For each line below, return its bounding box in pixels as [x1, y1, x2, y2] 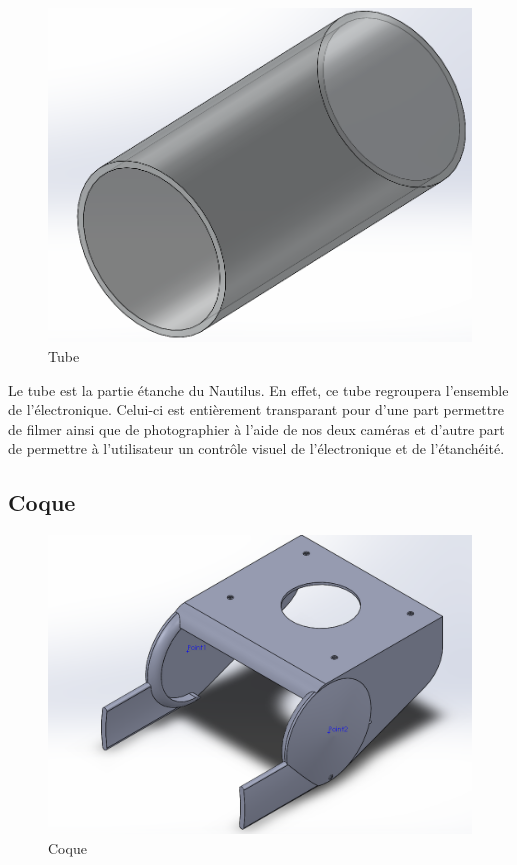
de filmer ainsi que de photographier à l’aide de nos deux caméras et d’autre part [8, 418, 505, 439]
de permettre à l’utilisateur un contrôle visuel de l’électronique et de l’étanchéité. [8, 438, 505, 459]
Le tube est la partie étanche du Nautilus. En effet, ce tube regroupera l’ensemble [8, 379, 509, 400]
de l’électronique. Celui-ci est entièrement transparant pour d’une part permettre [8, 399, 504, 420]
